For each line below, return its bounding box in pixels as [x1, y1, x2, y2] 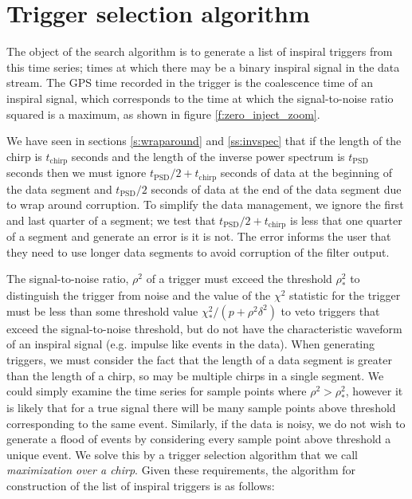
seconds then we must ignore [6, 164, 147, 181]
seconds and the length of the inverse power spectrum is [71, 147, 345, 164]
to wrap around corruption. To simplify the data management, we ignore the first [6, 196, 404, 213]
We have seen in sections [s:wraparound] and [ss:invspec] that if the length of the [6, 132, 402, 149]
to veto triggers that [281, 302, 380, 319]
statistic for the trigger [289, 287, 401, 304]
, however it [345, 383, 403, 399]
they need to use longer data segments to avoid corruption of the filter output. [6, 243, 390, 260]
